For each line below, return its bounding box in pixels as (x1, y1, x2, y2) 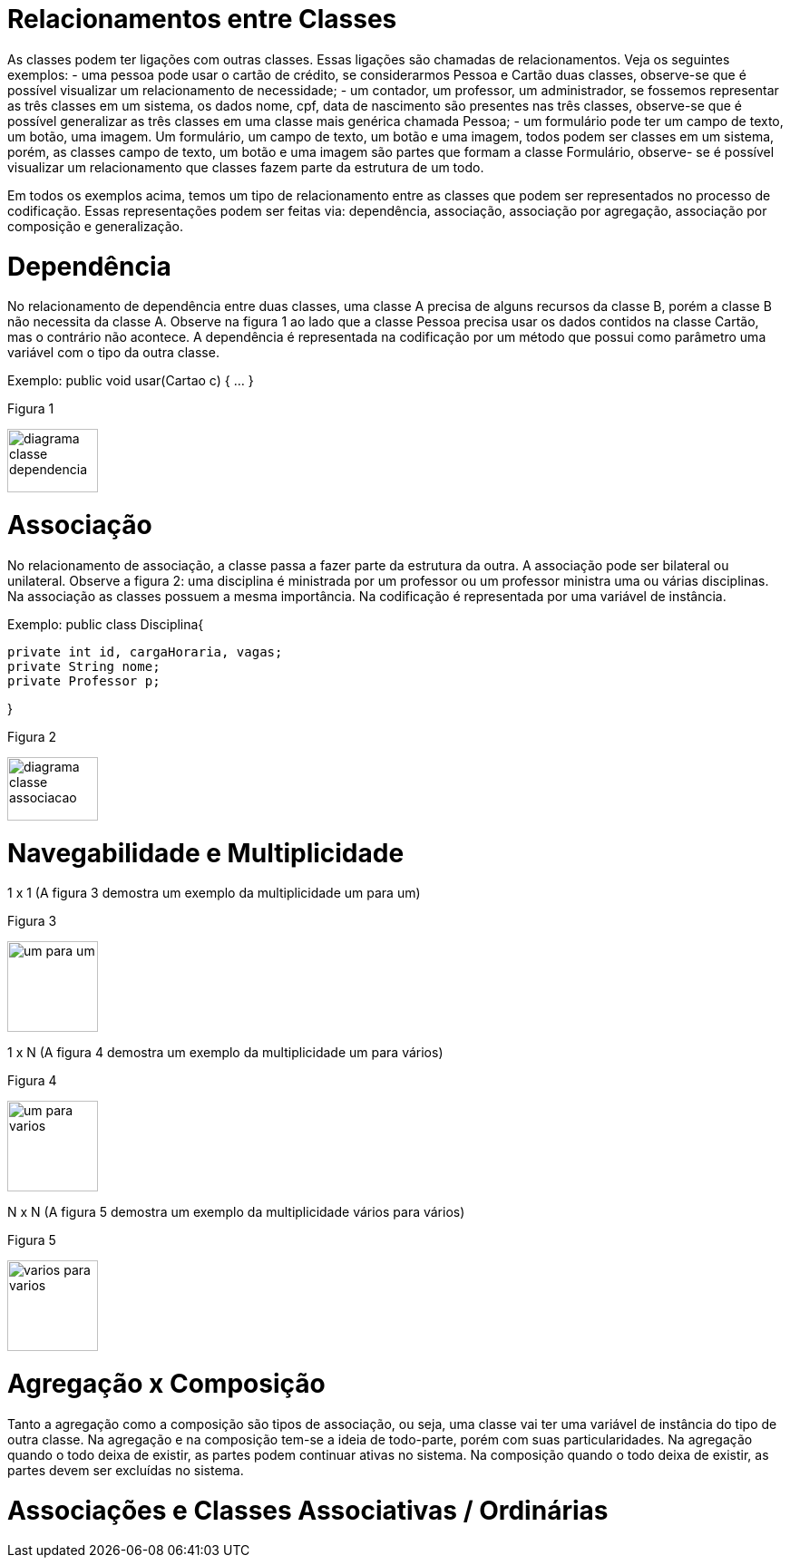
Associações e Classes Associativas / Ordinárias (7, 1494, 609, 1526)
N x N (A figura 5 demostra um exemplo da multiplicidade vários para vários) (7, 1204, 465, 1220)
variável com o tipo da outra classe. (7, 345, 219, 361)
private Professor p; (7, 673, 161, 688)
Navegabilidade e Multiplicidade (7, 837, 405, 869)
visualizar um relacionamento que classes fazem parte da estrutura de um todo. (7, 159, 484, 175)
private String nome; (7, 658, 161, 674)
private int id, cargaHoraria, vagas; (7, 644, 283, 659)
